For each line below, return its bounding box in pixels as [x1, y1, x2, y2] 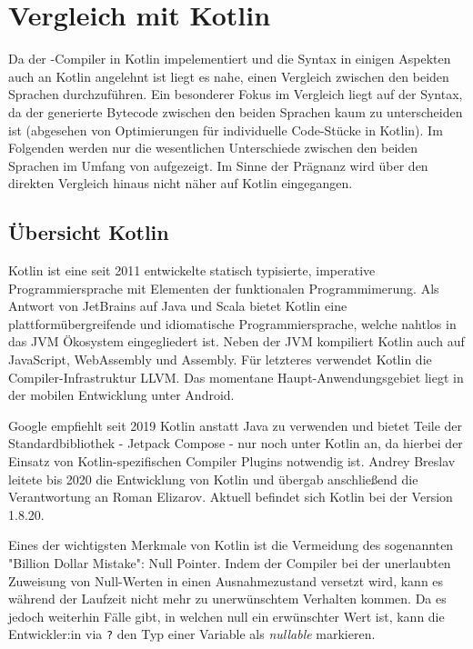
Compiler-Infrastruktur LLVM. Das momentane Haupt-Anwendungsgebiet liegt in [8, 367, 464, 386]
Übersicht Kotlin [8, 218, 169, 246]
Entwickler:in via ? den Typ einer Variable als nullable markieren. [8, 624, 376, 644]
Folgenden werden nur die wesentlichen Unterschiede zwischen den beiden [8, 138, 418, 157]
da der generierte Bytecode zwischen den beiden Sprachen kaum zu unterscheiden [8, 102, 463, 121]
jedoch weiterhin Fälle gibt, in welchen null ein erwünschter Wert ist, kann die [8, 606, 445, 625]
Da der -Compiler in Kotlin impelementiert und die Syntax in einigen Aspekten [8, 49, 451, 68]
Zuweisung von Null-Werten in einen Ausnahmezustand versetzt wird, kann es [8, 571, 444, 590]
